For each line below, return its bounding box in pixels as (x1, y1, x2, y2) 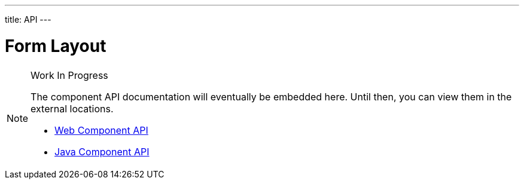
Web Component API (54, 124, 148, 136)
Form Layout (5, 35, 106, 56)
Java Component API (54, 145, 150, 158)
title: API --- (5, 14, 51, 24)
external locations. (31, 102, 114, 115)
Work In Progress (31, 69, 108, 81)
